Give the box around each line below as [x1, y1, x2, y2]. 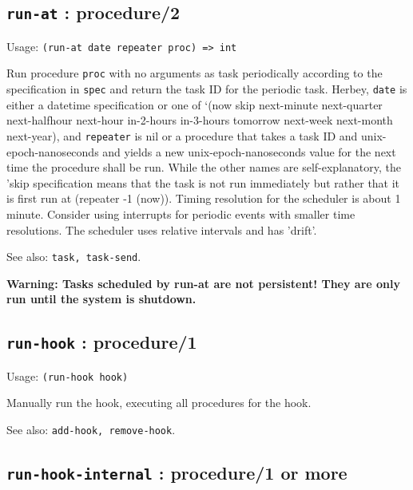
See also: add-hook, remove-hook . [6, 421, 176, 438]
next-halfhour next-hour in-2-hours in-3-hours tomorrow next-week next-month [6, 112, 393, 128]
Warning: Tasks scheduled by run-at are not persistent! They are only [6, 275, 400, 291]
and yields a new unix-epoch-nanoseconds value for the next [102, 143, 396, 160]
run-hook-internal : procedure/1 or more [6, 460, 347, 485]
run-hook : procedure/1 [6, 330, 197, 354]
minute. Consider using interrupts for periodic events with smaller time [6, 205, 355, 222]
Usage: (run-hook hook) [6, 367, 129, 384]
